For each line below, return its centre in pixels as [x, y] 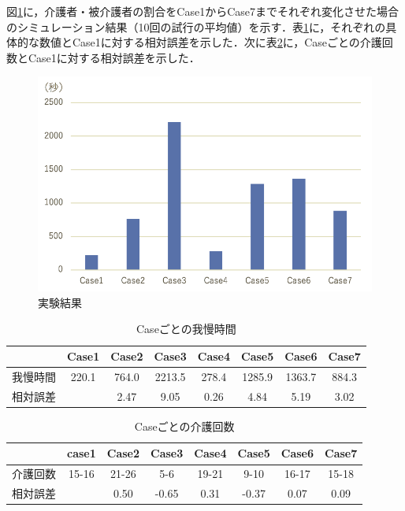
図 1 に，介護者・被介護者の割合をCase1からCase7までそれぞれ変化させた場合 [202, 11]
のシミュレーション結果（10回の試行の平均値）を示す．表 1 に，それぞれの [196, 26]
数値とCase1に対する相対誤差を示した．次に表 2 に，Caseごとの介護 [210, 42]
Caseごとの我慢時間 [186, 329]
